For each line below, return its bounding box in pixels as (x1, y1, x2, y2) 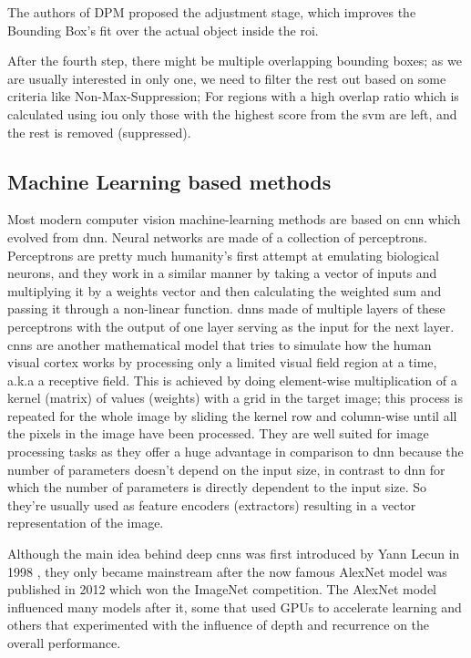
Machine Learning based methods (7, 167, 332, 195)
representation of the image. (7, 513, 164, 532)
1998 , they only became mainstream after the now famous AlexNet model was (7, 561, 447, 581)
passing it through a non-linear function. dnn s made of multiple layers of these (7, 299, 445, 318)
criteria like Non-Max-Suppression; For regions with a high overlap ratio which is (7, 87, 459, 106)
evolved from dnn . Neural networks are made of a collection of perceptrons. (7, 227, 427, 246)
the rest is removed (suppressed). (7, 122, 191, 141)
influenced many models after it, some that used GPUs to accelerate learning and (7, 597, 462, 616)
